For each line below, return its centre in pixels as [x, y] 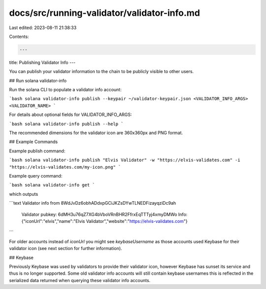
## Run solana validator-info [38, 80]
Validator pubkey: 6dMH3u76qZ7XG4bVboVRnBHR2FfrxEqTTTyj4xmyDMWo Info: [104, 214]
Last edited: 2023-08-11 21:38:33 [43, 28]
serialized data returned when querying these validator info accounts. [80, 280]
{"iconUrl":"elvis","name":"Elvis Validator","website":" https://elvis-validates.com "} [105, 221]
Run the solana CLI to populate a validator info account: [65, 90]
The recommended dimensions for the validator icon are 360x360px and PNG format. [96, 133]
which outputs [24, 194]
